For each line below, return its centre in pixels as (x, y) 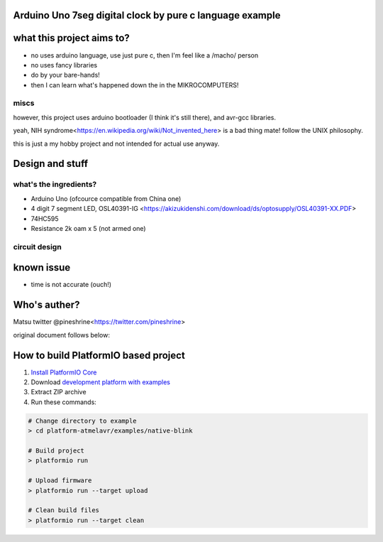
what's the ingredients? (55, 185)
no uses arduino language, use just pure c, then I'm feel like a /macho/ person (145, 55)
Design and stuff (51, 164)
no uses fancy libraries (64, 65)
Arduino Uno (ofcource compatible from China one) (106, 198)
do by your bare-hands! (66, 75)
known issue (42, 267)
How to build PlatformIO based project (99, 355)
